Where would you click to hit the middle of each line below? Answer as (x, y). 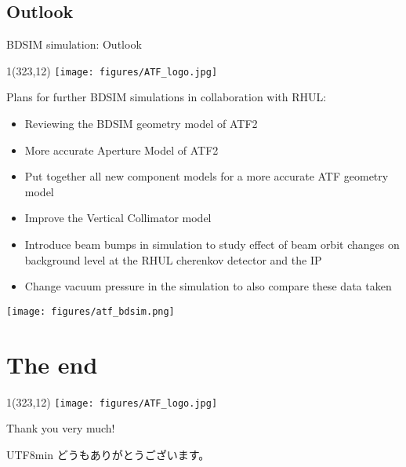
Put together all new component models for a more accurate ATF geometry (207, 176)
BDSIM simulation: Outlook (74, 44)
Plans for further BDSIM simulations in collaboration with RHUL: (167, 97)
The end (52, 364)
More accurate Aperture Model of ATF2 (121, 150)
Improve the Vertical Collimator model (118, 218)
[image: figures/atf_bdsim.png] (91, 311)
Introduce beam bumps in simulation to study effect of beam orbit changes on (212, 244)
